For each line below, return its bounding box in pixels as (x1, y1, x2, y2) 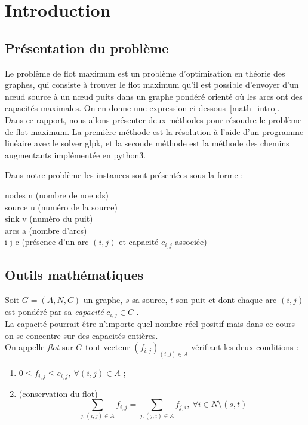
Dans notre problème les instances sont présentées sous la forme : (5, 169, 244, 181)
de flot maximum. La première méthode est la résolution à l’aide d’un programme (5, 125, 304, 137)
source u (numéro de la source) (5, 200, 118, 213)
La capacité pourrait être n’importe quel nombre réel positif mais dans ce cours (5, 317, 295, 329)
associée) (175, 236, 207, 248)
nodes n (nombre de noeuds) (5, 188, 109, 201)
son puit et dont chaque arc (175, 293, 277, 305)
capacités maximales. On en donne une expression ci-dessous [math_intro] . (5, 102, 280, 114)
